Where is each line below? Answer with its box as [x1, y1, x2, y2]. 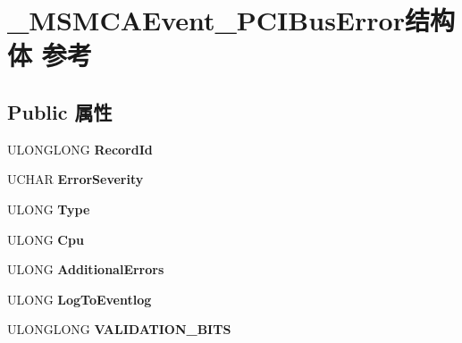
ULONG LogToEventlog [7, 289, 152, 308]
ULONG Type [7, 199, 90, 218]
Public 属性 [7, 97, 113, 125]
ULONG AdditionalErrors [7, 260, 164, 279]
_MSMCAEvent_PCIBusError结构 [7, 2, 455, 38]
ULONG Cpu [7, 230, 84, 248]
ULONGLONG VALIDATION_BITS [7, 320, 231, 339]
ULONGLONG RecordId [7, 139, 153, 158]
